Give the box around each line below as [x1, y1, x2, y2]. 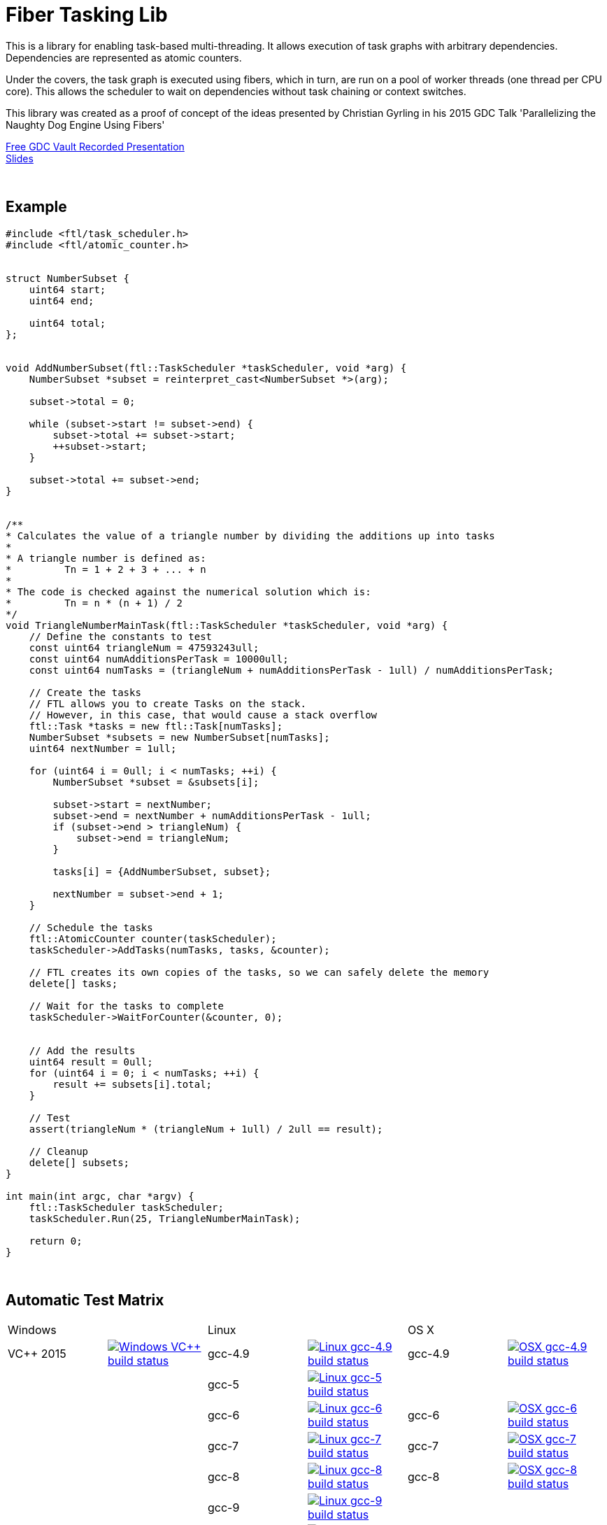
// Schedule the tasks [29, 921, 153, 933]
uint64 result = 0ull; [29, 1056, 153, 1067]
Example [6, 198, 67, 216]
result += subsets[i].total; [52, 1078, 213, 1090]
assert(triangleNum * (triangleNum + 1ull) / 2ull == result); [29, 1123, 383, 1135]
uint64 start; [29, 283, 106, 295]
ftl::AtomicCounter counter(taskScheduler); [29, 932, 277, 944]
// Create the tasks [29, 686, 141, 698]
